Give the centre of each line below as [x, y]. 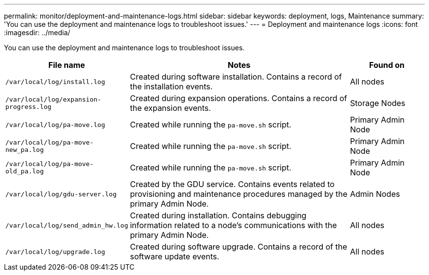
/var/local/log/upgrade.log [55, 252]
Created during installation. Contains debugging [218, 215]
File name [67, 65]
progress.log [28, 107]
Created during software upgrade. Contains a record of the [238, 247]
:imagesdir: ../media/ [37, 32]
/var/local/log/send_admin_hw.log [67, 225]
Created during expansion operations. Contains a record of [238, 98]
